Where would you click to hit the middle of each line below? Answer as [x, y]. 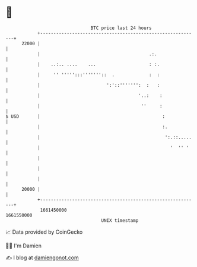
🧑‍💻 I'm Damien [24, 246]
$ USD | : [85, 116]
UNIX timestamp [120, 220]
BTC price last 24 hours [121, 28]
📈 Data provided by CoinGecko [44, 232]
